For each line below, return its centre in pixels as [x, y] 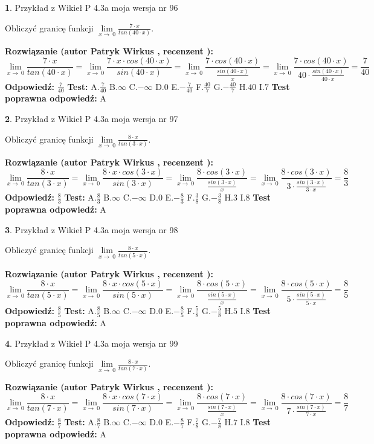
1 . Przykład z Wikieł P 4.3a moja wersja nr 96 [92, 7]
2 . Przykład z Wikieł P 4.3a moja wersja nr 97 [92, 118]
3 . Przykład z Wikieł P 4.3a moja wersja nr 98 [92, 229]
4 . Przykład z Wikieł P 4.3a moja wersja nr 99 [92, 343]
